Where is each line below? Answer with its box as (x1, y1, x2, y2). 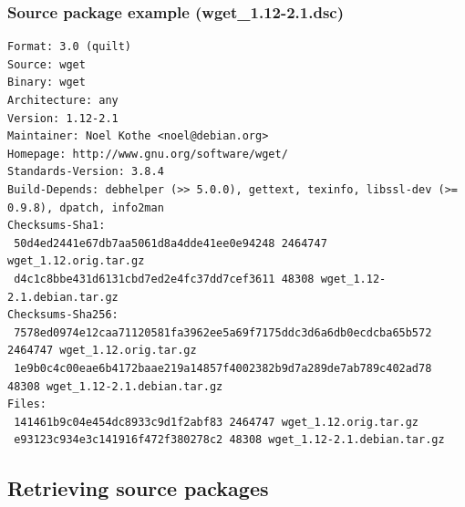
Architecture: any (7, 94, 119, 107)
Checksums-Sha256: (7, 308, 119, 322)
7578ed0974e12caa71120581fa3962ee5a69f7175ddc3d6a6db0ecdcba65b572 (14, 326, 432, 339)
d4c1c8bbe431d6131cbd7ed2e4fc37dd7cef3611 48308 (14, 272, 315, 285)
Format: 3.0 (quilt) (7, 40, 132, 54)
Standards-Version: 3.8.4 (7, 165, 164, 179)
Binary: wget (7, 76, 86, 89)
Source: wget (7, 57, 86, 71)
